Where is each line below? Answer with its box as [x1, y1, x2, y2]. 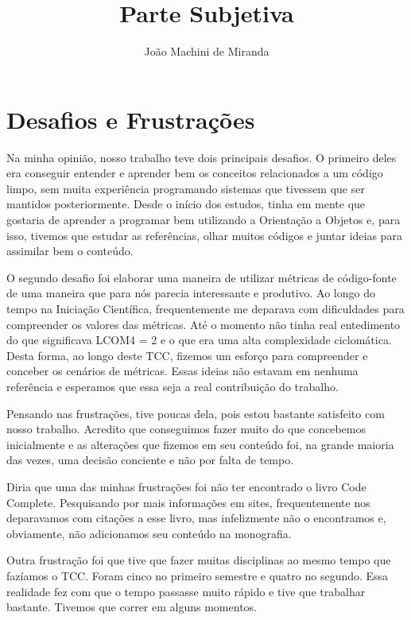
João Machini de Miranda [144, 43, 269, 60]
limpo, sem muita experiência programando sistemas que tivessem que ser [6, 180, 365, 196]
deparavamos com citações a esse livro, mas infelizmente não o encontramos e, [6, 510, 386, 526]
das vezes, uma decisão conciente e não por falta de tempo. [6, 451, 294, 468]
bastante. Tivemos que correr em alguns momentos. [6, 599, 257, 615]
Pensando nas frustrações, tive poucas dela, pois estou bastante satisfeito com [6, 405, 385, 421]
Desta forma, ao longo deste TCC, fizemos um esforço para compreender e [6, 347, 368, 363]
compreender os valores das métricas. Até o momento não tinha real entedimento [6, 316, 401, 332]
